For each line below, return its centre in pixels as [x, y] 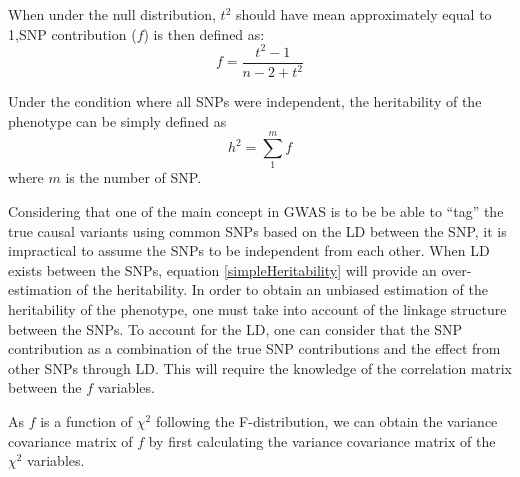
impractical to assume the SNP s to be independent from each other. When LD [249, 250]
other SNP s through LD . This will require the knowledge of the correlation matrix [260, 367]
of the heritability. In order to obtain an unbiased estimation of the [282, 289]
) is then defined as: [204, 33]
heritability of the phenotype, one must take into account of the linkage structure [257, 308]
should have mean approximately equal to [363, 14]
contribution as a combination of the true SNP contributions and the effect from [254, 348]
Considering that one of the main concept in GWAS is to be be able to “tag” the [256, 211]
